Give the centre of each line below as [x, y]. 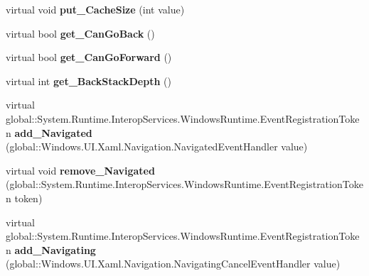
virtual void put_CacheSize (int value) [95, 9]
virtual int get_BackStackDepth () [89, 81]
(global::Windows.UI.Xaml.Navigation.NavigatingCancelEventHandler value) [173, 264]
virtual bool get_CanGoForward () [89, 57]
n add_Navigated [49, 132]
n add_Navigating [51, 249]
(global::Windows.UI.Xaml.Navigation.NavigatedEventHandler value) [157, 147]
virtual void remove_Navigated [80, 170]
